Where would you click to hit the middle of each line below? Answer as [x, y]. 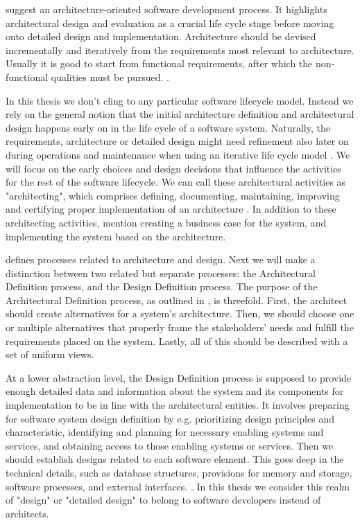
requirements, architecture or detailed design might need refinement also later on [177, 141]
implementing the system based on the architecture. [116, 236]
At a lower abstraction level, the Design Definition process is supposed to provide [179, 377]
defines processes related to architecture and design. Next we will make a [161, 259]
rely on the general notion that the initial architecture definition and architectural [180, 114]
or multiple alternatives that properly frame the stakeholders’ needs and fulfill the [180, 327]
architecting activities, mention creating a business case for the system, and [166, 222]
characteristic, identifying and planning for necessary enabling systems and [165, 432]
